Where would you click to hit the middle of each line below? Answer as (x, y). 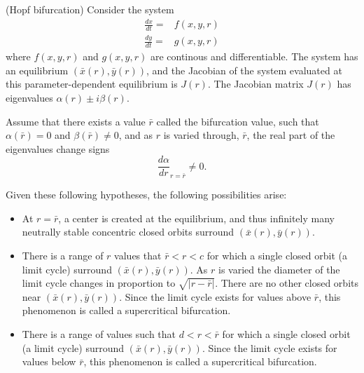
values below (49, 361)
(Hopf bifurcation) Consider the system (90, 9)
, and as (136, 135)
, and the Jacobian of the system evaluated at (244, 70)
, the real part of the (291, 135)
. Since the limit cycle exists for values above (215, 296)
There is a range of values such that (99, 334)
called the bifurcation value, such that (238, 121)
